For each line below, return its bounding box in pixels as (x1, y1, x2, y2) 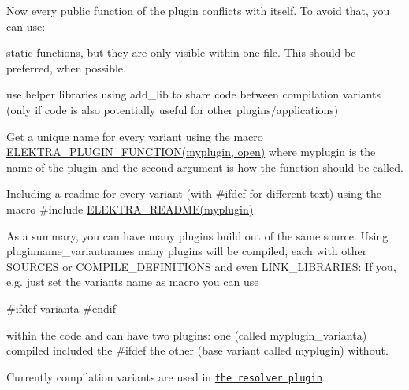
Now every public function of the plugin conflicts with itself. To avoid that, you (6, 2, 390, 18)
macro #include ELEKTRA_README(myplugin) (6, 200, 254, 217)
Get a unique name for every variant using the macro (6, 128, 263, 144)
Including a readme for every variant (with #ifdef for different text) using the (6, 185, 381, 202)
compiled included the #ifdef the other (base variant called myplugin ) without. (6, 342, 389, 358)
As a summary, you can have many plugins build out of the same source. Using (6, 227, 389, 243)
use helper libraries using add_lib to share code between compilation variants (6, 86, 381, 102)
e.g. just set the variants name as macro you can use (6, 273, 259, 290)
